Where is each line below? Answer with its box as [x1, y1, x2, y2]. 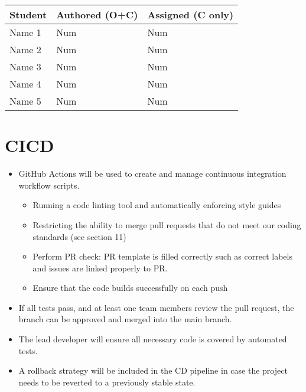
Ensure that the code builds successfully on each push [32, 281, 228, 294]
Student [9, 8, 47, 21]
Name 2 [9, 43, 41, 56]
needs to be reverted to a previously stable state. [18, 375, 196, 388]
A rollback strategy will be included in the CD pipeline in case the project [18, 364, 288, 377]
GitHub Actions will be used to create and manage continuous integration [18, 167, 287, 180]
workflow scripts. [18, 179, 80, 191]
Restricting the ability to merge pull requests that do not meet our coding [32, 218, 301, 231]
